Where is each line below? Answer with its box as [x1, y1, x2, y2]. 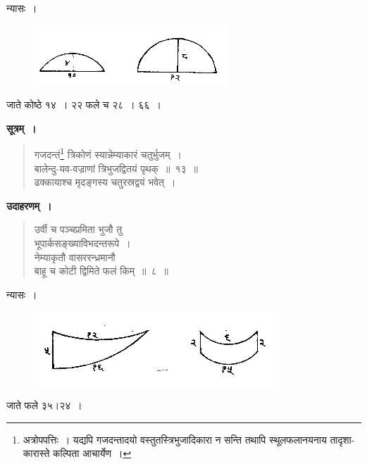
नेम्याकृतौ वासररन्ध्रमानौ [34, 249, 116, 264]
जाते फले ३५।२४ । [6, 397, 82, 412]
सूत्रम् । [6, 120, 37, 135]
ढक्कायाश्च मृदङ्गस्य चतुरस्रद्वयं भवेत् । [34, 175, 176, 189]
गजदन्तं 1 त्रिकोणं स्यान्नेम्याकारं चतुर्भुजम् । [34, 145, 182, 162]
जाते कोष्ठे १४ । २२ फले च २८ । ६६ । [6, 97, 161, 112]
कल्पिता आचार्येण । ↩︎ [53, 446, 132, 460]
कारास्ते [23, 446, 50, 460]
